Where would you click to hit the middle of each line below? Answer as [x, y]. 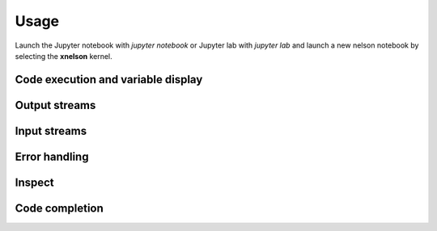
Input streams [51, 130]
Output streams [55, 105]
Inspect [34, 182]
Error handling [52, 156]
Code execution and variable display [109, 80]
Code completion [59, 208]
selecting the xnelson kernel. [64, 56]
